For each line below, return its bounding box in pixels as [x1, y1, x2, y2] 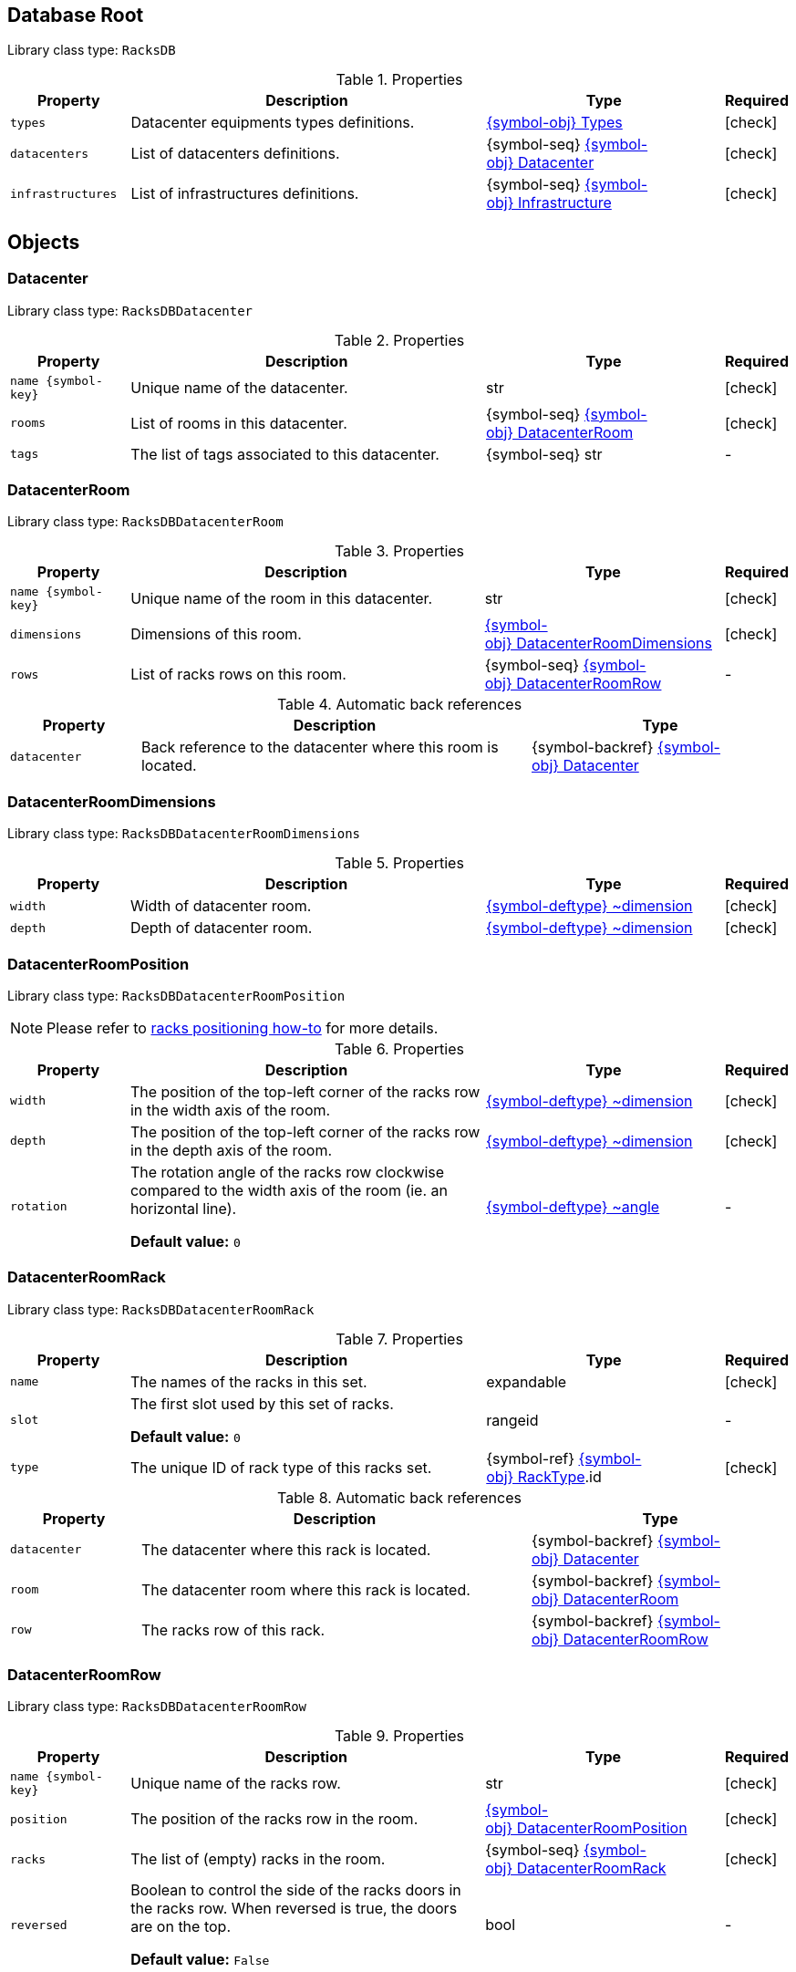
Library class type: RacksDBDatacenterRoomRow [7, 1698, 306, 1715]
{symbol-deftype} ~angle [485, 1197, 660, 1216]
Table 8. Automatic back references [277, 1488, 522, 1507]
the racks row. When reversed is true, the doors [130, 1899, 458, 1918]
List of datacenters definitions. [130, 144, 340, 163]
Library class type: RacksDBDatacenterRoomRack [7, 1301, 315, 1317]
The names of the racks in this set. [129, 1372, 367, 1391]
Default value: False [130, 1950, 270, 1969]
